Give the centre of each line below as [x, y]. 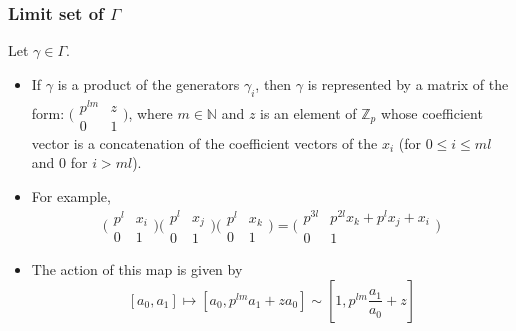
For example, [71, 195]
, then [273, 83]
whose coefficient [431, 112]
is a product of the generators [148, 83]
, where [150, 112]
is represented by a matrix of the [408, 83]
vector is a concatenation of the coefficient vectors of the [204, 142]
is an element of [308, 112]
